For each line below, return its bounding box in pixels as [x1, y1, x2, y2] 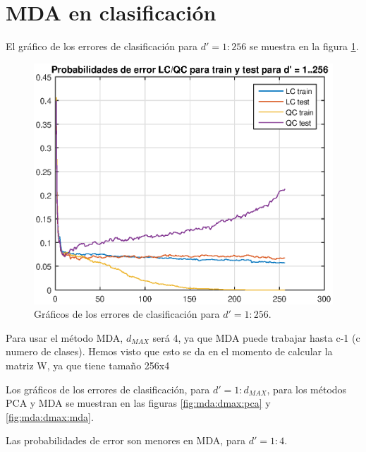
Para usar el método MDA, [6, 330, 123, 345]
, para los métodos [267, 381, 347, 396]
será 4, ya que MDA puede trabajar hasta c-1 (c [152, 330, 360, 345]
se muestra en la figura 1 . [249, 39, 359, 54]
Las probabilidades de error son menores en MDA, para [6, 433, 246, 448]
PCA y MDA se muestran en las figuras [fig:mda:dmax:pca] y [6, 395, 271, 410]
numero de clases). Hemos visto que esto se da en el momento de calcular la [6, 344, 333, 359]
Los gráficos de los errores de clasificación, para [6, 381, 210, 396]
